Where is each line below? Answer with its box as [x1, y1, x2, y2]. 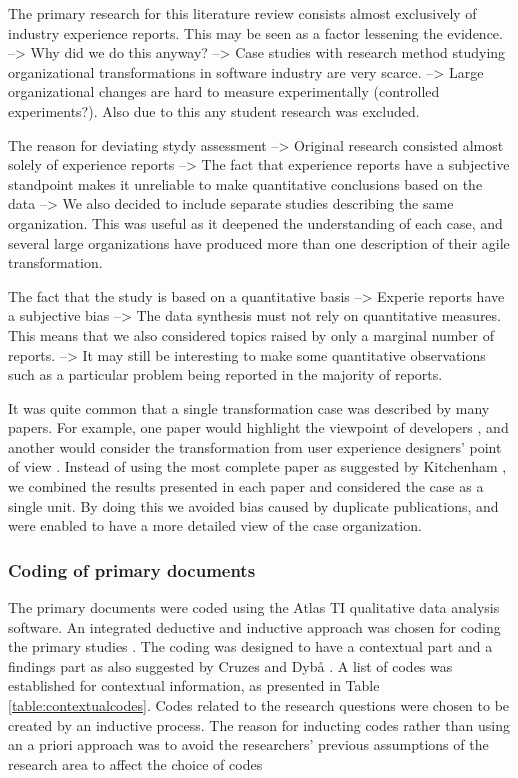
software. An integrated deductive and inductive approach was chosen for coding [8, 616, 501, 637]
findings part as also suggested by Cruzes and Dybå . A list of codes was [8, 655, 453, 676]
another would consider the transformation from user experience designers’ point [8, 436, 502, 457]
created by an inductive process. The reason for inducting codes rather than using [8, 714, 510, 735]
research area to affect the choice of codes [8, 753, 263, 774]
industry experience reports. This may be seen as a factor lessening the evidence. [8, 22, 503, 43]
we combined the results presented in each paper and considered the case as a [8, 476, 484, 497]
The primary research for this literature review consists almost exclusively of [8, 3, 477, 23]
